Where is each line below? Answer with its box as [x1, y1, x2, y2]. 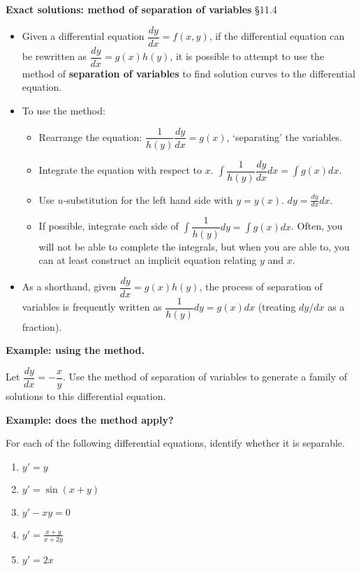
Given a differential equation [22, 29, 145, 43]
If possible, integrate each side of [38, 218, 179, 233]
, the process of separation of [199, 279, 323, 294]
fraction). [22, 319, 62, 334]
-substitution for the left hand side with [63, 192, 233, 207]
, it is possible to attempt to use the [170, 49, 325, 64]
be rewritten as [22, 49, 87, 64]
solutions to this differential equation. [6, 389, 166, 403]
